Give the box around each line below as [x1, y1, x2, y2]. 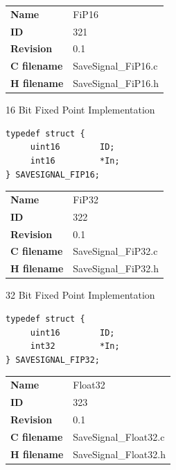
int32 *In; [30, 341, 120, 352]
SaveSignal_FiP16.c [73, 58, 158, 73]
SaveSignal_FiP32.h [73, 261, 159, 276]
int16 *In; [30, 156, 120, 166]
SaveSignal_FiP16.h [73, 76, 159, 91]
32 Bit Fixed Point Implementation [6, 288, 155, 302]
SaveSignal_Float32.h [73, 446, 166, 461]
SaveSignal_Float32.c [73, 429, 165, 444]
